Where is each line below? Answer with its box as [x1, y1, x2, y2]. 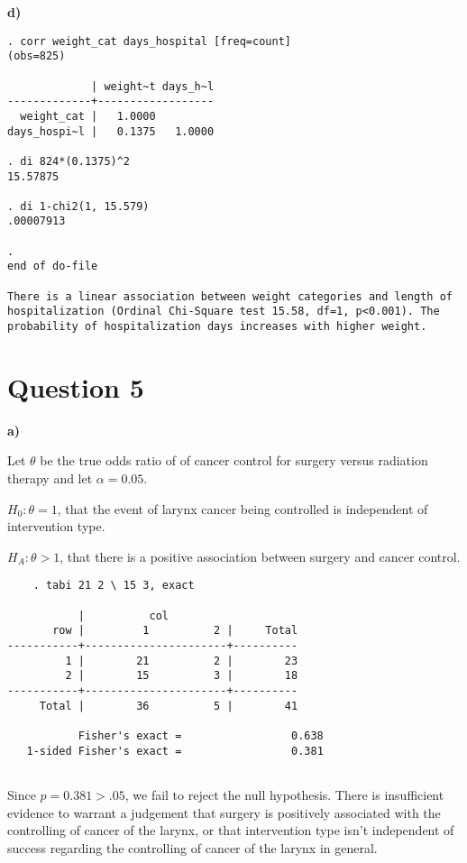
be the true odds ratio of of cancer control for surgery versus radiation [40, 451, 428, 470]
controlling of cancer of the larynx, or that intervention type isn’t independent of [7, 821, 454, 840]
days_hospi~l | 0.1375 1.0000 [7, 124, 215, 138]
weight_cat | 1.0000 [20, 109, 156, 123]
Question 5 [7, 368, 144, 405]
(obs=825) [7, 50, 66, 63]
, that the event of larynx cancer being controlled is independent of [57, 499, 428, 518]
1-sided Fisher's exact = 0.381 [26, 744, 324, 757]
